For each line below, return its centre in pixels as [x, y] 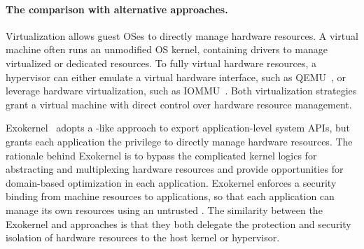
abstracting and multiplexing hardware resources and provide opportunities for [175, 169]
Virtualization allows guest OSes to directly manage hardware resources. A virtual [182, 35]
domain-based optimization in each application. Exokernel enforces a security [171, 182]
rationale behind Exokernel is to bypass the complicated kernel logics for [161, 155]
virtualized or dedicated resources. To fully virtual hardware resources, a [161, 63]
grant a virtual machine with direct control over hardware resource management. [179, 104]
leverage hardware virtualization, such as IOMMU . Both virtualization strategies [181, 91]
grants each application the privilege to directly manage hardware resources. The [179, 141]
